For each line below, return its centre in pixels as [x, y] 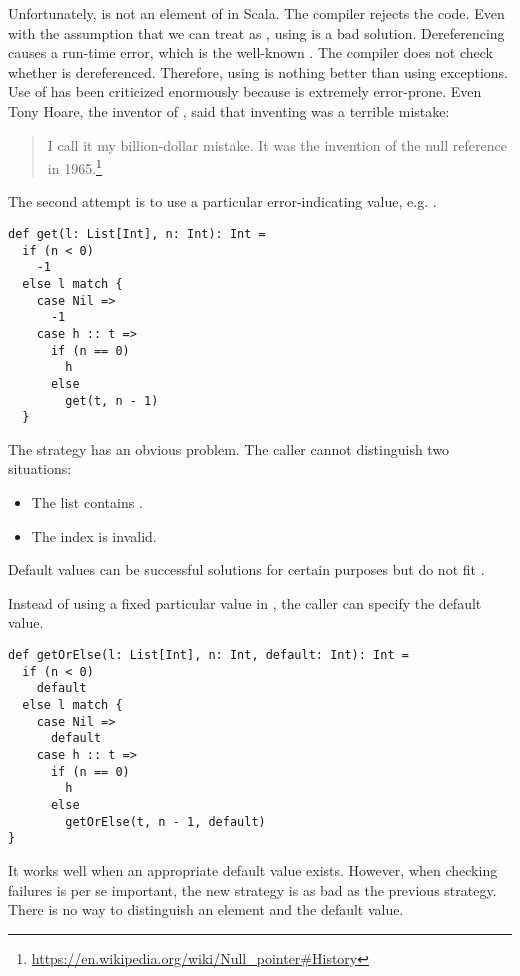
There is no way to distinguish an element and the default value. [206, 909]
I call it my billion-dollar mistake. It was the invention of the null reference [277, 144]
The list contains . [87, 502]
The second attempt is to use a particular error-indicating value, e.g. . [222, 201]
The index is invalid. [94, 535]
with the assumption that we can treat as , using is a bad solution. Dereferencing [256, 32]
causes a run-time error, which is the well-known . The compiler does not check [250, 52]
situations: [40, 468]
